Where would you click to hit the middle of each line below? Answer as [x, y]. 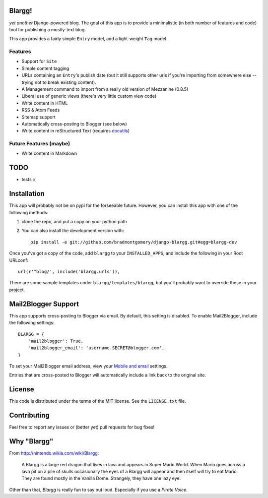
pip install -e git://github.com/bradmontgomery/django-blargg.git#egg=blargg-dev [134, 242]
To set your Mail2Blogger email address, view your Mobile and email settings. [88, 366]
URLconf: [19, 260]
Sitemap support [38, 117]
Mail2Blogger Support [44, 304]
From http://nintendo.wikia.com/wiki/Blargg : [54, 453]
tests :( [29, 180]
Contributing [29, 415]
